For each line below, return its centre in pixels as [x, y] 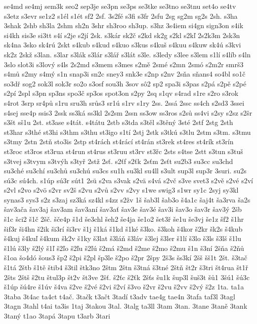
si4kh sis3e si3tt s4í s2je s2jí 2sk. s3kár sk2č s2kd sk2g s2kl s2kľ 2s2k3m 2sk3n [122, 35]
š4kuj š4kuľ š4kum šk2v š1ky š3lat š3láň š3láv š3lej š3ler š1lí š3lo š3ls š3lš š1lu [123, 238]
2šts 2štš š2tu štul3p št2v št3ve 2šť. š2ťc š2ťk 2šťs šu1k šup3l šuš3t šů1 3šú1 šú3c [127, 277]
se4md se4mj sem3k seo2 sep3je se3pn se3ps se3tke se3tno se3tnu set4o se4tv [120, 6]
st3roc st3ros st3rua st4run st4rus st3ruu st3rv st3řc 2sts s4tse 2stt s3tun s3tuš [124, 151]
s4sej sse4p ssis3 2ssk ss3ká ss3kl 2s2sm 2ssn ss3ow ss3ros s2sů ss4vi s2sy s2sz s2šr [128, 112]
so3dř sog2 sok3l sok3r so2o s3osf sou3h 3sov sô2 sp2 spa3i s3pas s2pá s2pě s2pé [125, 83]
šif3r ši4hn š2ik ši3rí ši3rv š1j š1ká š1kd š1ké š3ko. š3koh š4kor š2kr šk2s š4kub [123, 228]
